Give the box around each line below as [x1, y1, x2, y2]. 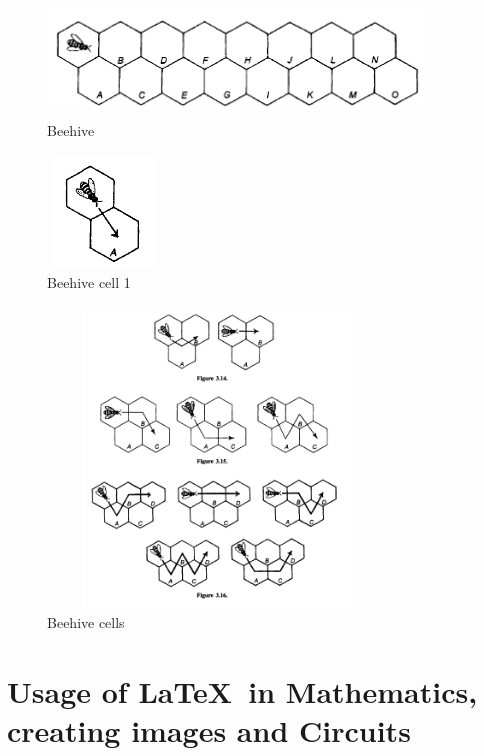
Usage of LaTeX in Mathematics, [7, 670, 478, 711]
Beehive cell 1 [47, 271, 131, 292]
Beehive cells [47, 612, 125, 633]
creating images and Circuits [7, 710, 411, 751]
